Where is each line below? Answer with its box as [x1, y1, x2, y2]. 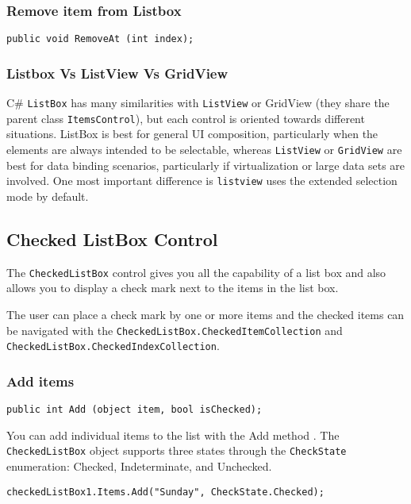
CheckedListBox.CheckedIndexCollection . [6, 337, 220, 354]
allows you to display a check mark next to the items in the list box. [6, 279, 339, 296]
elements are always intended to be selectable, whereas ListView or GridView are [6, 141, 402, 157]
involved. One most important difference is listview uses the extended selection [6, 172, 398, 189]
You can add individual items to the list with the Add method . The [6, 426, 340, 443]
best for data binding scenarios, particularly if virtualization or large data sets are [6, 156, 405, 173]
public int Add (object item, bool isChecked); [6, 404, 263, 416]
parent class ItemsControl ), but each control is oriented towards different [6, 110, 365, 126]
